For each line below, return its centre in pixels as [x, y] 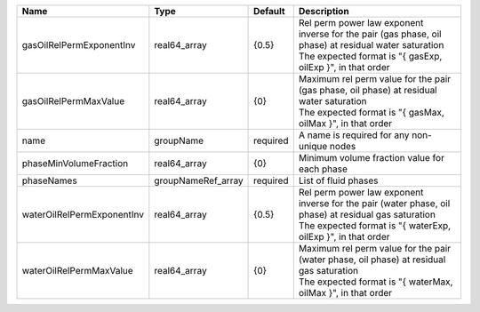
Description [324, 11]
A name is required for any [354, 135]
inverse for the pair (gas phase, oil [370, 34]
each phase [323, 169]
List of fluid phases [338, 180]
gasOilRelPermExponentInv [79, 45]
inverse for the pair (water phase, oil [374, 203]
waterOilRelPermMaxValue [77, 271]
